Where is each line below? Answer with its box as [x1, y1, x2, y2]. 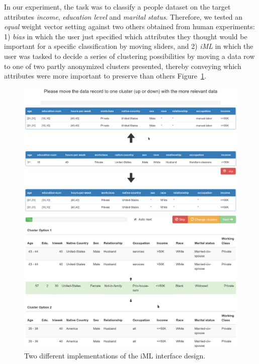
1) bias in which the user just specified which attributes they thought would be [4, 31, 247, 41]
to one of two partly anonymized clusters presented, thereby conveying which [4, 60, 241, 71]
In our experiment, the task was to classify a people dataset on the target [4, 2, 231, 12]
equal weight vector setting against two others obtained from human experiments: [4, 21, 255, 32]
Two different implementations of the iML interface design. [24, 350, 206, 361]
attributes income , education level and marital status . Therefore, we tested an [4, 11, 243, 22]
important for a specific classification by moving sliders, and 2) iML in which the [4, 41, 253, 51]
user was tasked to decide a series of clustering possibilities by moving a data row [4, 50, 255, 61]
